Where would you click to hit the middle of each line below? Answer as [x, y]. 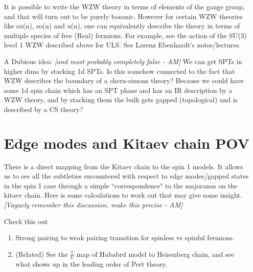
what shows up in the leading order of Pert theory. [91, 263]
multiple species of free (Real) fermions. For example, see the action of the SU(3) [126, 35]
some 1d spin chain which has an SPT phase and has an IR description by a [118, 90]
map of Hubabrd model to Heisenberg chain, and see [155, 254]
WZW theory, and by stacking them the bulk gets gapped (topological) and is [121, 100]
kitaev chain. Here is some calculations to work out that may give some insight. [123, 195]
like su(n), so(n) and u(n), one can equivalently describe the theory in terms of [122, 26]
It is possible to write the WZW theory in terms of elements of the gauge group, [125, 6]
